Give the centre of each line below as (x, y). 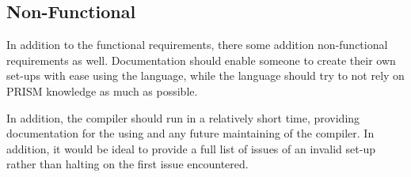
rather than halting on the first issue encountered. (127, 164)
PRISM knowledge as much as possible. (102, 90)
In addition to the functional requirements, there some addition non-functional (197, 45)
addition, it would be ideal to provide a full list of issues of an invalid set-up (191, 148)
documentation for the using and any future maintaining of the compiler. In (190, 133)
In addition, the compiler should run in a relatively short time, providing (183, 117)
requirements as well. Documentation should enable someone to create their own (201, 60)
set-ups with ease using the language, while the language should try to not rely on (205, 75)
